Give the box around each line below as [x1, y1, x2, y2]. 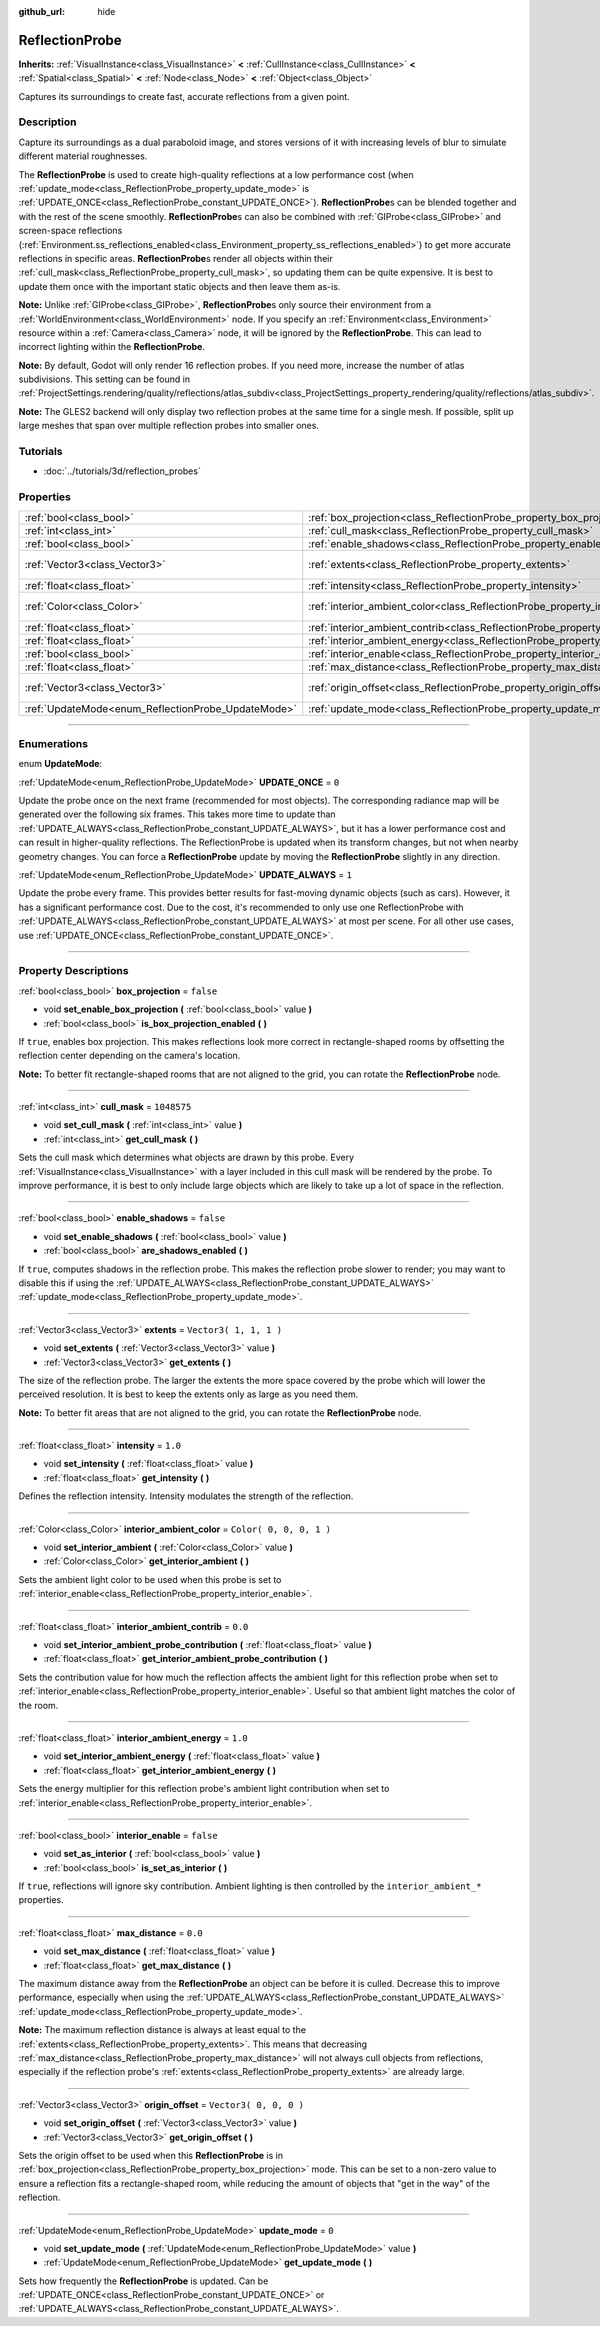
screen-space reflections [18, 225, 123, 237]
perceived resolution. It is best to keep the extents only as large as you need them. [18, 1388, 359, 1400]
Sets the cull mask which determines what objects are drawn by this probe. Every [18, 1151, 355, 1164]
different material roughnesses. [18, 150, 148, 162]
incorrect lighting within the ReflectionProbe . [18, 341, 205, 353]
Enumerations [18, 736, 89, 750]
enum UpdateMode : [18, 758, 103, 770]
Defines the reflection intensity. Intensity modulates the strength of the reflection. [18, 1490, 354, 1502]
